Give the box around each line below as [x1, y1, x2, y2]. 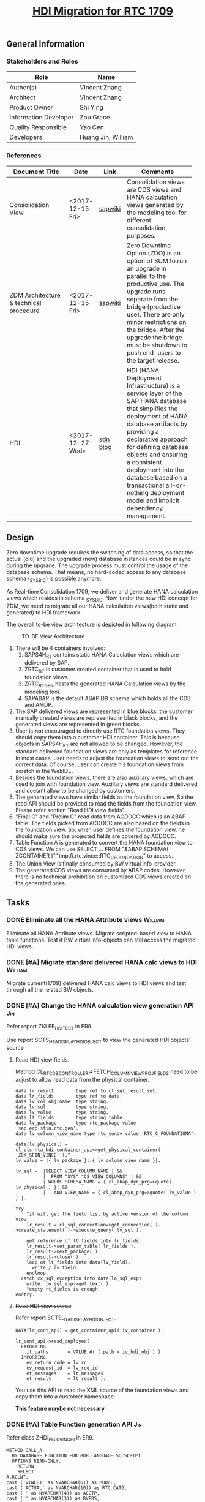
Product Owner [9, 103, 53, 111]
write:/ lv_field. [31, 1264, 79, 1270]
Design [6, 532, 34, 543]
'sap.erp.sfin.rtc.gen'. [15, 1125, 79, 1131]
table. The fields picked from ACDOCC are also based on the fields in [15, 820, 190, 827]
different [126, 216, 152, 224]
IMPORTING [21, 1354, 46, 1360]
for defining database [126, 442, 188, 451]
